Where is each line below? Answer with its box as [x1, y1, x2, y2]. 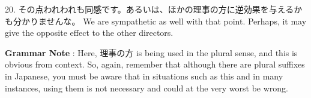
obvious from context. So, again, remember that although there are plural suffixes [5, 58, 305, 71]
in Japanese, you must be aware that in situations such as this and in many [5, 69, 283, 82]
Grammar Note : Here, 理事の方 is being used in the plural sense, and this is [5, 46, 298, 59]
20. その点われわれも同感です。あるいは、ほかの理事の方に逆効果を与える [5, 3, 294, 15]
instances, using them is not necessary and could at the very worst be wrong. [5, 81, 288, 94]
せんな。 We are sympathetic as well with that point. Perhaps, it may [46, 14, 307, 27]
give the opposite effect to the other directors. [5, 26, 174, 39]
